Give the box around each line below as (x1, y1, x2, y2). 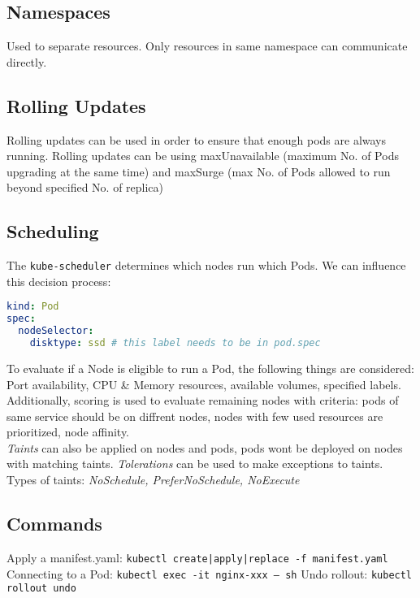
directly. (6, 53, 47, 70)
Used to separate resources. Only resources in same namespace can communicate (6, 37, 408, 54)
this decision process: (6, 272, 111, 289)
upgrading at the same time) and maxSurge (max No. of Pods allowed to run (6, 162, 391, 180)
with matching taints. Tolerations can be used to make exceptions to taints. (6, 455, 383, 472)
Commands (6, 511, 102, 536)
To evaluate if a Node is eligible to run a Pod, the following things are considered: (6, 359, 414, 376)
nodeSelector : (18, 325, 94, 337)
